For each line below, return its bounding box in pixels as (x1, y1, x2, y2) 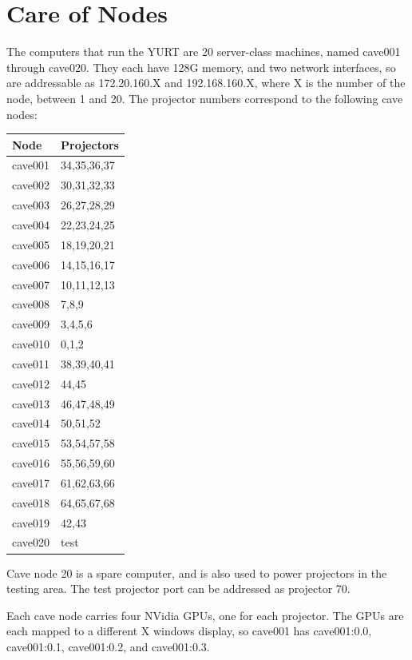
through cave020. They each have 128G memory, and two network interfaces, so (6, 58, 396, 75)
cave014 (12, 415, 50, 431)
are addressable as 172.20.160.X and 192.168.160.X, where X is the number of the (6, 74, 406, 91)
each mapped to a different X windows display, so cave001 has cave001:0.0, (6, 622, 372, 639)
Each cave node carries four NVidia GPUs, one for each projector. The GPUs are (6, 606, 404, 623)
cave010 (12, 336, 50, 352)
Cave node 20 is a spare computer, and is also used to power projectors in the (6, 564, 387, 581)
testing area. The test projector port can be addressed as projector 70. (6, 580, 351, 597)
